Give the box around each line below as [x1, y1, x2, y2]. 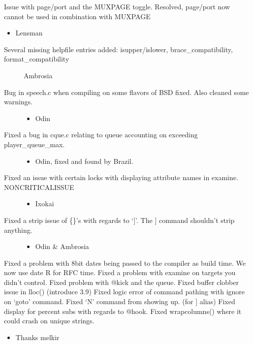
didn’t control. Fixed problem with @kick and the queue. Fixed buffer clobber [4, 277, 239, 287]
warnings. [4, 96, 33, 107]
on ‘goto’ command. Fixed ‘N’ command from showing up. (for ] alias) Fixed [4, 296, 235, 307]
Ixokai [35, 198, 54, 209]
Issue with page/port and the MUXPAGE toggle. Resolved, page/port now [4, 1, 230, 11]
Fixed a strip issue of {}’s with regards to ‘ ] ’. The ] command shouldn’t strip [4, 215, 235, 225]
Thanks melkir [15, 332, 60, 342]
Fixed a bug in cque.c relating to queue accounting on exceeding [4, 129, 198, 140]
